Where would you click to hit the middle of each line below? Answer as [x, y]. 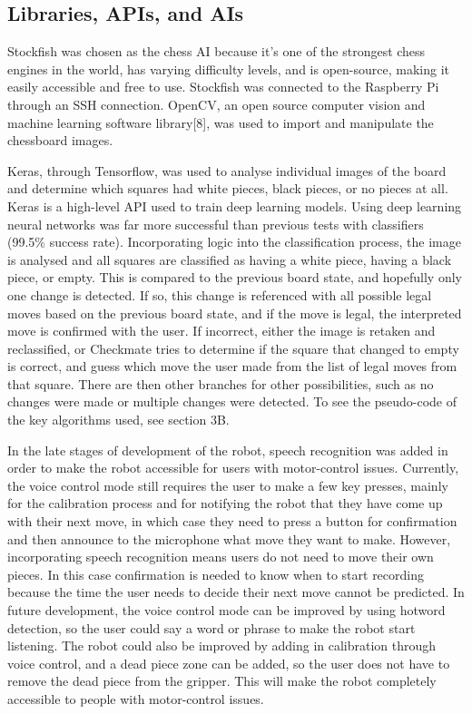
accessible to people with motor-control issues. [136, 698]
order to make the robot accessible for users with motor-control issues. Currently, [233, 468]
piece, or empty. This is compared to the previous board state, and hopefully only [235, 277]
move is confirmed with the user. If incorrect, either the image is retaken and [221, 331]
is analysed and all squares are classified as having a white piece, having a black [230, 259]
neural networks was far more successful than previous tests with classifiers [216, 224]
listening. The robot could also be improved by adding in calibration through [222, 646]
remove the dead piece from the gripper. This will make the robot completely [222, 681]
